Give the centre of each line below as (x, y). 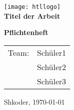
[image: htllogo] (32, 7)
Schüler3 (52, 81)
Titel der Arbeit (32, 16)
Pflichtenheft (26, 32)
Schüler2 (52, 67)
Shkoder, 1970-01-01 (35, 101)
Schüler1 (52, 52)
